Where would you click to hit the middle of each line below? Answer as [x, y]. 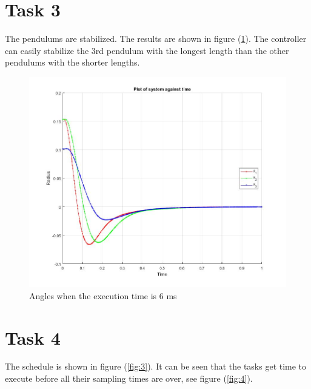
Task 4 [33, 337]
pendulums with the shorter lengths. [72, 62]
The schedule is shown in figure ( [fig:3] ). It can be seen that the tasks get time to [156, 366]
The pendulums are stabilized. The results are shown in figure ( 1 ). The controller [156, 39]
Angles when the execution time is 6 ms [103, 295]
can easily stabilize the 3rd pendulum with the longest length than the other [147, 50]
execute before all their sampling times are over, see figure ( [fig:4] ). [129, 378]
